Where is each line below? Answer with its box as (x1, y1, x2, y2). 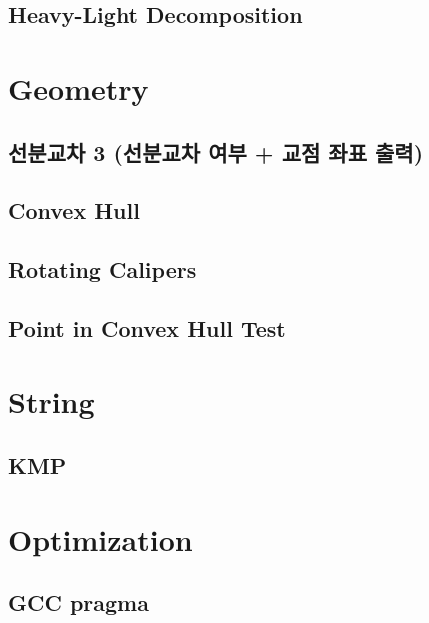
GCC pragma (8, 587, 149, 618)
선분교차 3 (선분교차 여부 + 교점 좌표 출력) (8, 136, 424, 167)
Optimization (8, 518, 193, 559)
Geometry (8, 67, 149, 108)
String (8, 381, 95, 422)
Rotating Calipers (8, 254, 197, 285)
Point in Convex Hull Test (8, 312, 286, 343)
